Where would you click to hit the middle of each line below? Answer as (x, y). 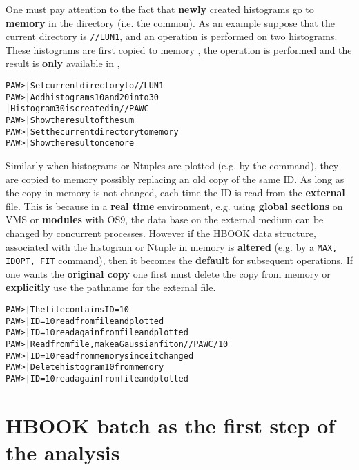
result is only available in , (63, 63)
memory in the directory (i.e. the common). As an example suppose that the (170, 22)
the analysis (63, 452)
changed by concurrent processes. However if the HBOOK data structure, (161, 233)
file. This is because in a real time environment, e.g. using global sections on (174, 206)
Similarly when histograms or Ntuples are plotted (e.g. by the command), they (172, 165)
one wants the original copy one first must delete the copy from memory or (168, 273)
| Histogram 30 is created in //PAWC (77, 109)
